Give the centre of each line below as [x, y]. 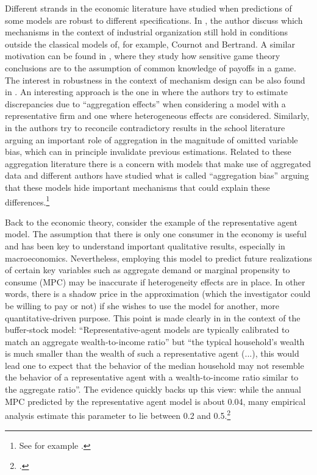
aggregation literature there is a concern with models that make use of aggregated [158, 163]
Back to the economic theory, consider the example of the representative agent [151, 222]
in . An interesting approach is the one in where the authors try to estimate [147, 92]
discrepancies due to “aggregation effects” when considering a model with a [145, 103]
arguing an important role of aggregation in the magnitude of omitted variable [151, 139]
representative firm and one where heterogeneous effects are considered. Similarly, [157, 116]
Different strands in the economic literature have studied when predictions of [148, 8]
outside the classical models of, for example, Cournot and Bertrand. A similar [150, 44]
